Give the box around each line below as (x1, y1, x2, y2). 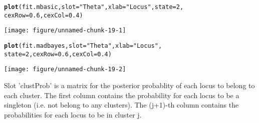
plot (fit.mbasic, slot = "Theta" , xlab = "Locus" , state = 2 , (4, 3, 184, 10)
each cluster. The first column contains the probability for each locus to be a (4, 90, 239, 100)
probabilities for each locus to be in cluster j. (4, 109, 142, 120)
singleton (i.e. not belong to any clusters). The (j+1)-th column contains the (4, 100, 239, 110)
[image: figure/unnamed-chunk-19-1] (4, 27, 126, 34)
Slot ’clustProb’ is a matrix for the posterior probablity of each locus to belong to (4, 80, 255, 90)
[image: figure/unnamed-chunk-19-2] (4, 66, 126, 73)
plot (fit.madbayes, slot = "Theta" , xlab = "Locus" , (4, 42, 162, 49)
